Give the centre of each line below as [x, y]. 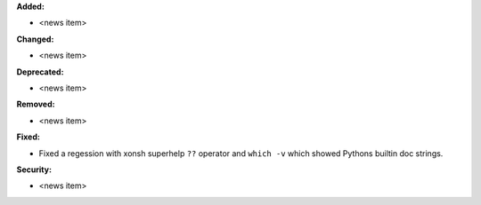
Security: [34, 170]
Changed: [35, 39]
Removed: [36, 104]
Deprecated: [40, 72]
